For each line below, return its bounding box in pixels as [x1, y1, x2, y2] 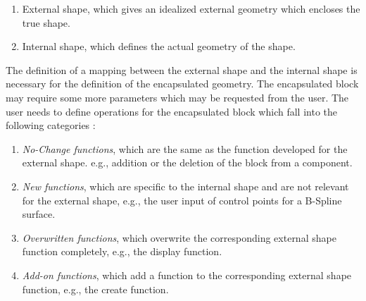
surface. [22, 207, 56, 221]
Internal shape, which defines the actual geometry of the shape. [22, 39, 296, 54]
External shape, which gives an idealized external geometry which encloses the [22, 1, 360, 16]
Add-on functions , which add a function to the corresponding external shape [22, 267, 352, 282]
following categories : [6, 118, 96, 133]
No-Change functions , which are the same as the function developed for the [22, 141, 348, 156]
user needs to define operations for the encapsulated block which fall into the [6, 104, 337, 118]
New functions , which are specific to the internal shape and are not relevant [22, 178, 349, 193]
